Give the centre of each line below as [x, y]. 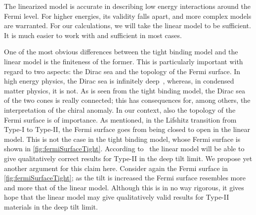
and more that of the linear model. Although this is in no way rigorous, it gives [124, 187]
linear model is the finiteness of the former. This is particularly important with [124, 61]
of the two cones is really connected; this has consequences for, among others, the [127, 100]
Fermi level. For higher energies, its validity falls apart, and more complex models [128, 16]
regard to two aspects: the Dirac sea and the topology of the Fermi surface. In [122, 71]
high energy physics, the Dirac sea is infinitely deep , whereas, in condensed [119, 81]
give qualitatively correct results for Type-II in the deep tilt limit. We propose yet [128, 158]
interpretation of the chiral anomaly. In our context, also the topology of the [120, 109]
